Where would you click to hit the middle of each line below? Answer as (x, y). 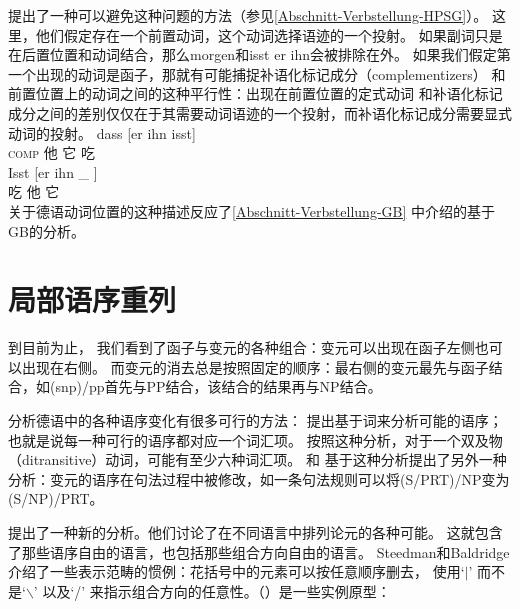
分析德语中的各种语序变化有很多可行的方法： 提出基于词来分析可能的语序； (255, 420)
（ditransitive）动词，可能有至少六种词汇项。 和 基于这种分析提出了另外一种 (257, 459)
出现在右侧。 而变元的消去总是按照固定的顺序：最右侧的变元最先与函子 (255, 366)
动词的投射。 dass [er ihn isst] (102, 132)
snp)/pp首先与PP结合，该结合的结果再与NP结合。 (218, 386)
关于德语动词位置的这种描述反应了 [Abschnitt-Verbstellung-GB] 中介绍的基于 (252, 210)
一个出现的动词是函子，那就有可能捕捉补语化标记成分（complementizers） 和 (257, 73)
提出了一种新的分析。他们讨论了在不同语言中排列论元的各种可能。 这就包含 (255, 532)
